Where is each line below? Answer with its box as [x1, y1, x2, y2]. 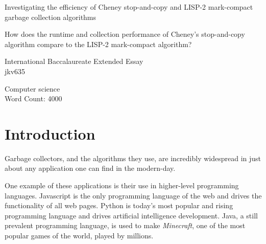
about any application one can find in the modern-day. [5, 163, 176, 173]
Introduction [5, 123, 95, 144]
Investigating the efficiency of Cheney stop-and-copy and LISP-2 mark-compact [5, 2, 253, 12]
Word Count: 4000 [5, 93, 62, 104]
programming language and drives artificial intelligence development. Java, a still [5, 210, 258, 220]
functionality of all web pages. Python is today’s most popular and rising [5, 200, 233, 211]
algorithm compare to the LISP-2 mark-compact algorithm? [5, 38, 192, 49]
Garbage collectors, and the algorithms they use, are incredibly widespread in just [5, 152, 261, 163]
